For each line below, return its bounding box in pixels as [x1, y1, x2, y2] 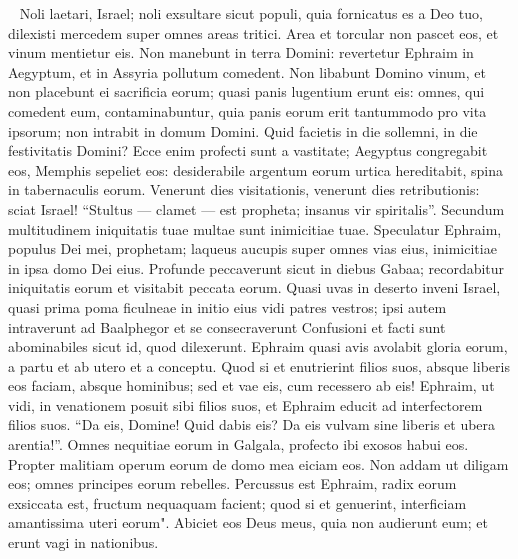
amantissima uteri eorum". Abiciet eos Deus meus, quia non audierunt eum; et [8, 512, 488, 533]
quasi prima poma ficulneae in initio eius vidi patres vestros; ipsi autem [8, 296, 447, 317]
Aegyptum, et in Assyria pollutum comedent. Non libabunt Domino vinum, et [8, 61, 486, 82]
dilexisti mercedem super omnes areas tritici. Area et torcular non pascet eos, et [8, 22, 499, 43]
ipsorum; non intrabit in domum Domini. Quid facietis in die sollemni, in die [8, 120, 478, 141]
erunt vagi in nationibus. [8, 532, 159, 553]
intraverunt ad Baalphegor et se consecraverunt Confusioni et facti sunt [8, 316, 446, 337]
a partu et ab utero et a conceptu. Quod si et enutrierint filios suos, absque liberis [8, 355, 510, 376]
